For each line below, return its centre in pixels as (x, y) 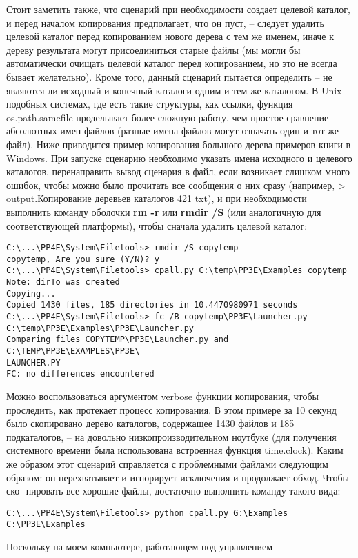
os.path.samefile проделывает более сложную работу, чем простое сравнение (168, 117)
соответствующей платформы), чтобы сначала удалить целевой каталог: (157, 225)
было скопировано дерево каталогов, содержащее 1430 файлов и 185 (150, 423)
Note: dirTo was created (63, 282)
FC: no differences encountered (80, 374)
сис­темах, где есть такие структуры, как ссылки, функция (171, 104)
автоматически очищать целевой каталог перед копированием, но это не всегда (172, 63)
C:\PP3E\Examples (46, 525)
